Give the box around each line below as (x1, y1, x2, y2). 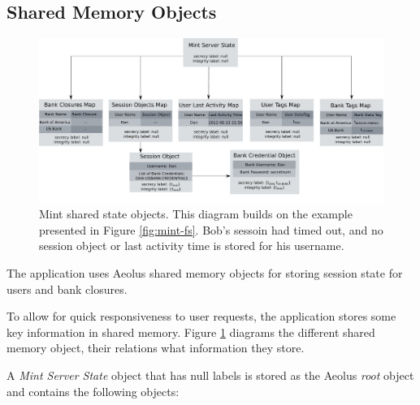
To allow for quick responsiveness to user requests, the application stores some (6, 308, 396, 325)
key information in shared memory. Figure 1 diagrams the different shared (6, 323, 375, 340)
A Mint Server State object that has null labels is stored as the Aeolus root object (6, 367, 414, 384)
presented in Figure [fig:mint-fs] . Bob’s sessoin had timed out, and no (39, 221, 383, 238)
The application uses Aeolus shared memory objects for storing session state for (6, 265, 403, 282)
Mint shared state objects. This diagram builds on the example (39, 205, 353, 222)
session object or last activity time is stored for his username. (39, 237, 344, 254)
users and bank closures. (6, 280, 128, 297)
